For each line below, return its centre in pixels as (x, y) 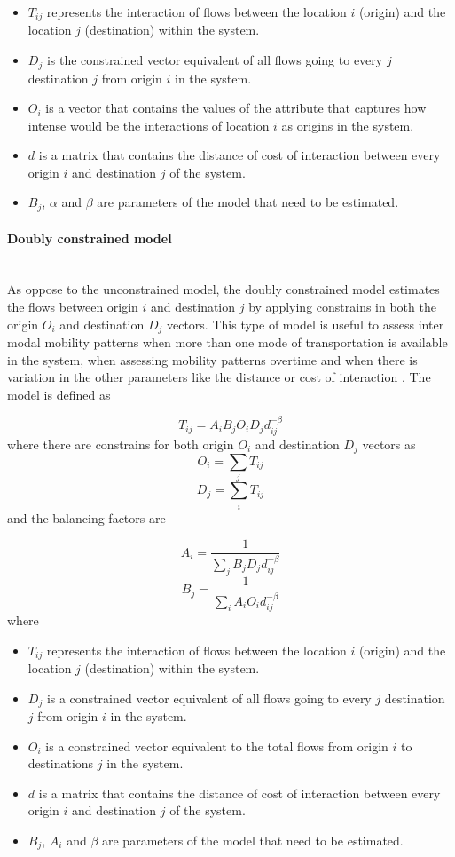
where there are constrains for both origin (121, 444)
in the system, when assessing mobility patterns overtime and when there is (212, 359)
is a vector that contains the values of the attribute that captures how (236, 108)
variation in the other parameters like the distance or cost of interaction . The (219, 377)
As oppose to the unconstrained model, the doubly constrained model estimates (224, 289)
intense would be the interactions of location (149, 125)
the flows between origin (73, 306)
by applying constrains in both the (342, 306)
